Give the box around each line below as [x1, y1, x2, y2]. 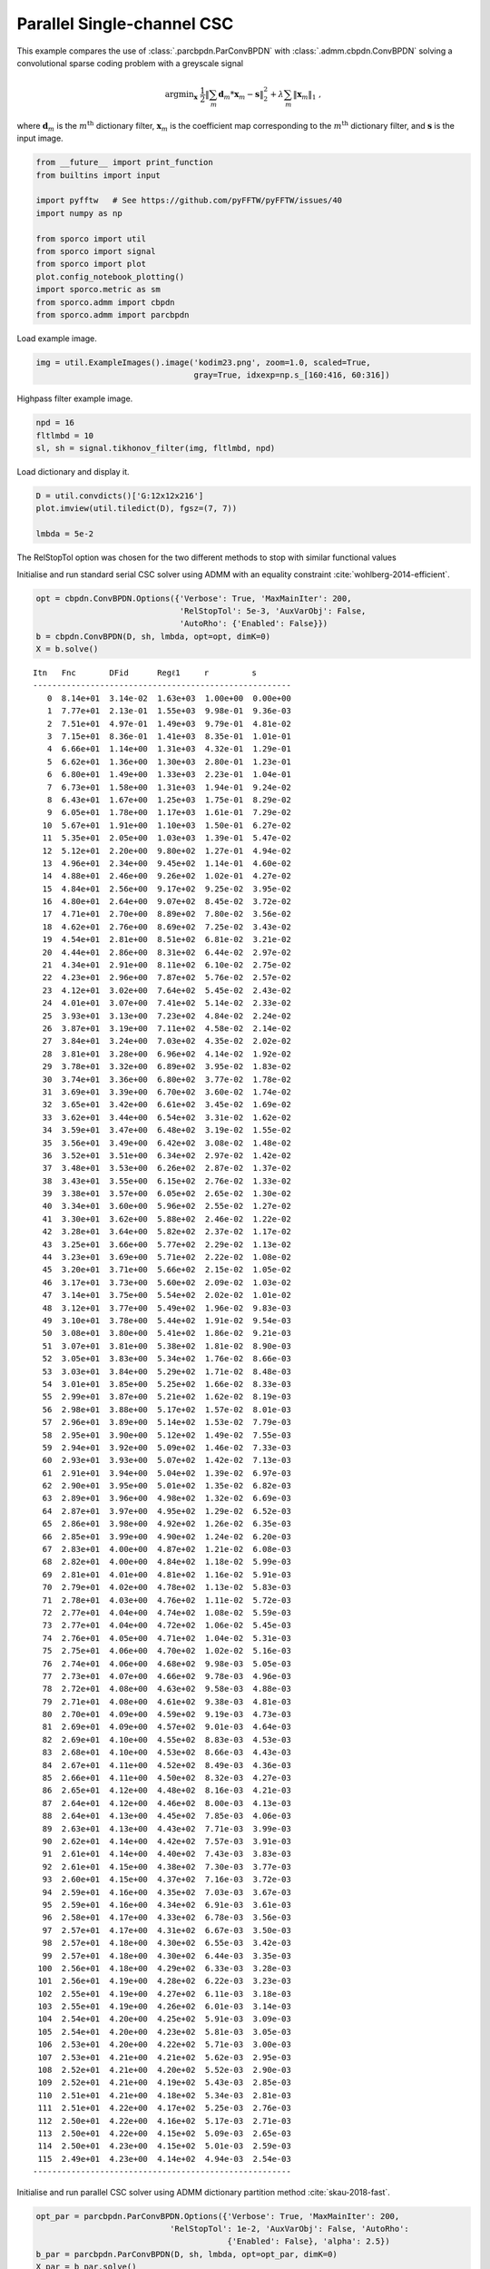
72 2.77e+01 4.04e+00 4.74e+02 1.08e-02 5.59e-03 [42, 1607, 292, 1617]
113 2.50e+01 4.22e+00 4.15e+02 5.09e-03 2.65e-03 [37, 2128, 292, 2138]
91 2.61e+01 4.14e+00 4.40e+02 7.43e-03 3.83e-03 [42, 1849, 292, 1860]
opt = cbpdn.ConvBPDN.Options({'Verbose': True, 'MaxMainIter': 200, [35, 593, 352, 604]
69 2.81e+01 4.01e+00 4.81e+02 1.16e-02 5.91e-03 [42, 1569, 292, 1579]
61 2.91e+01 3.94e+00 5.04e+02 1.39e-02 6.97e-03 [42, 1468, 292, 1478]
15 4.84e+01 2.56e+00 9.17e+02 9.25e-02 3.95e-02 [42, 883, 292, 894]
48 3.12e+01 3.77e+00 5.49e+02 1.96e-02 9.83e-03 [42, 1302, 292, 1313]
